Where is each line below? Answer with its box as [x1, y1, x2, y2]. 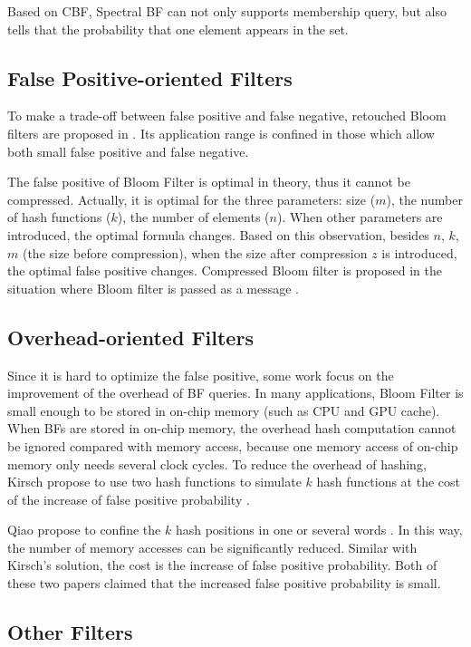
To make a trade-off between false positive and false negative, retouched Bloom [7, 106, 447, 125]
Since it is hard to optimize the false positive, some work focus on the [7, 365, 394, 384]
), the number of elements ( [117, 208, 270, 227]
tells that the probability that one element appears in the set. [7, 19, 349, 38]
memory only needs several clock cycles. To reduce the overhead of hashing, [7, 454, 427, 473]
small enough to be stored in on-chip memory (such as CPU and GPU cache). [7, 401, 440, 420]
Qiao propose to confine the [7, 520, 161, 539]
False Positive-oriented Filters [7, 63, 293, 92]
